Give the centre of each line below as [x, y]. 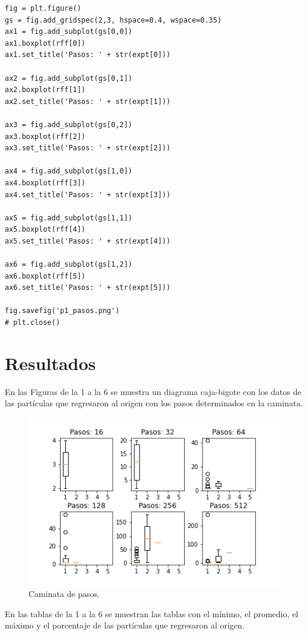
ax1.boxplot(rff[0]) [45, 43]
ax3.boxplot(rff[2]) [45, 136]
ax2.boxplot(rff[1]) [45, 90]
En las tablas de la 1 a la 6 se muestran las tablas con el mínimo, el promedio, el [152, 613]
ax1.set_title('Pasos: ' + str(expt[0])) [88, 55]
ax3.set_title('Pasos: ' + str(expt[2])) [88, 148]
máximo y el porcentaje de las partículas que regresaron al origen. [125, 625]
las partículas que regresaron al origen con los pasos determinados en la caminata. [154, 403]
